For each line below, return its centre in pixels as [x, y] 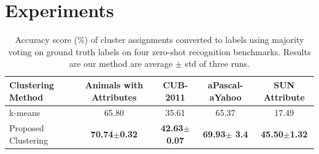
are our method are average [121, 64]
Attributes [114, 97]
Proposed [27, 128]
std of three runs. [217, 64]
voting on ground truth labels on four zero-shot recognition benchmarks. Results [159, 51]
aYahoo [225, 97]
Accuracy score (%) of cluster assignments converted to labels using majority [159, 40]
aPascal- [225, 84]
